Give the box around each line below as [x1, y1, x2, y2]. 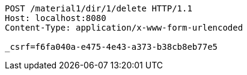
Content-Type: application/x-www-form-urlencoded [5, 23, 243, 32]
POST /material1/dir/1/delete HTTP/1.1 [5, 4, 192, 13]
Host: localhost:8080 [5, 13, 106, 23]
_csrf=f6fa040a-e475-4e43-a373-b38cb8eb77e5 [5, 42, 218, 52]
